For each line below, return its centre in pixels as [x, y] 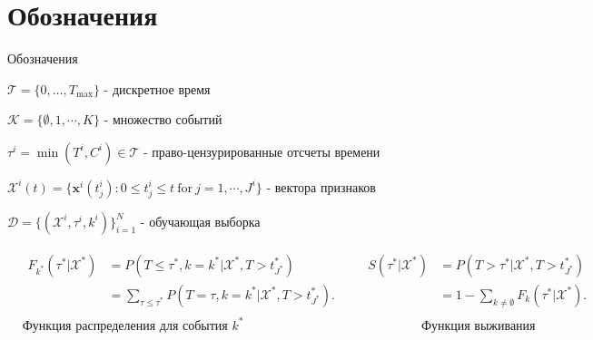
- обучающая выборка [200, 221]
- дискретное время [157, 88]
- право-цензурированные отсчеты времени [262, 151]
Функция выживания [478, 326]
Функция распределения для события [125, 326]
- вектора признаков [321, 186]
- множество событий [163, 119]
